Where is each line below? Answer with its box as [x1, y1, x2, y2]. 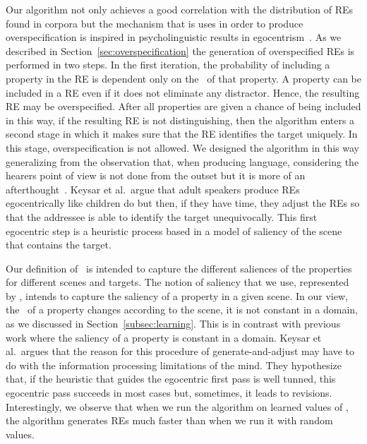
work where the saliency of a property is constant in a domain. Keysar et [6, 330, 322, 344]
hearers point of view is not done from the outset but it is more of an [6, 168, 306, 183]
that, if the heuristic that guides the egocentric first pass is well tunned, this [6, 371, 336, 386]
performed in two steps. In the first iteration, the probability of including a [6, 57, 330, 72]
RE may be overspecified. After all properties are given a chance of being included [6, 99, 361, 114]
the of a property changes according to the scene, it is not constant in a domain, [6, 302, 358, 317]
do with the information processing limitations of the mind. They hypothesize [6, 357, 342, 372]
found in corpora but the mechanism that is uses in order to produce [6, 16, 303, 30]
